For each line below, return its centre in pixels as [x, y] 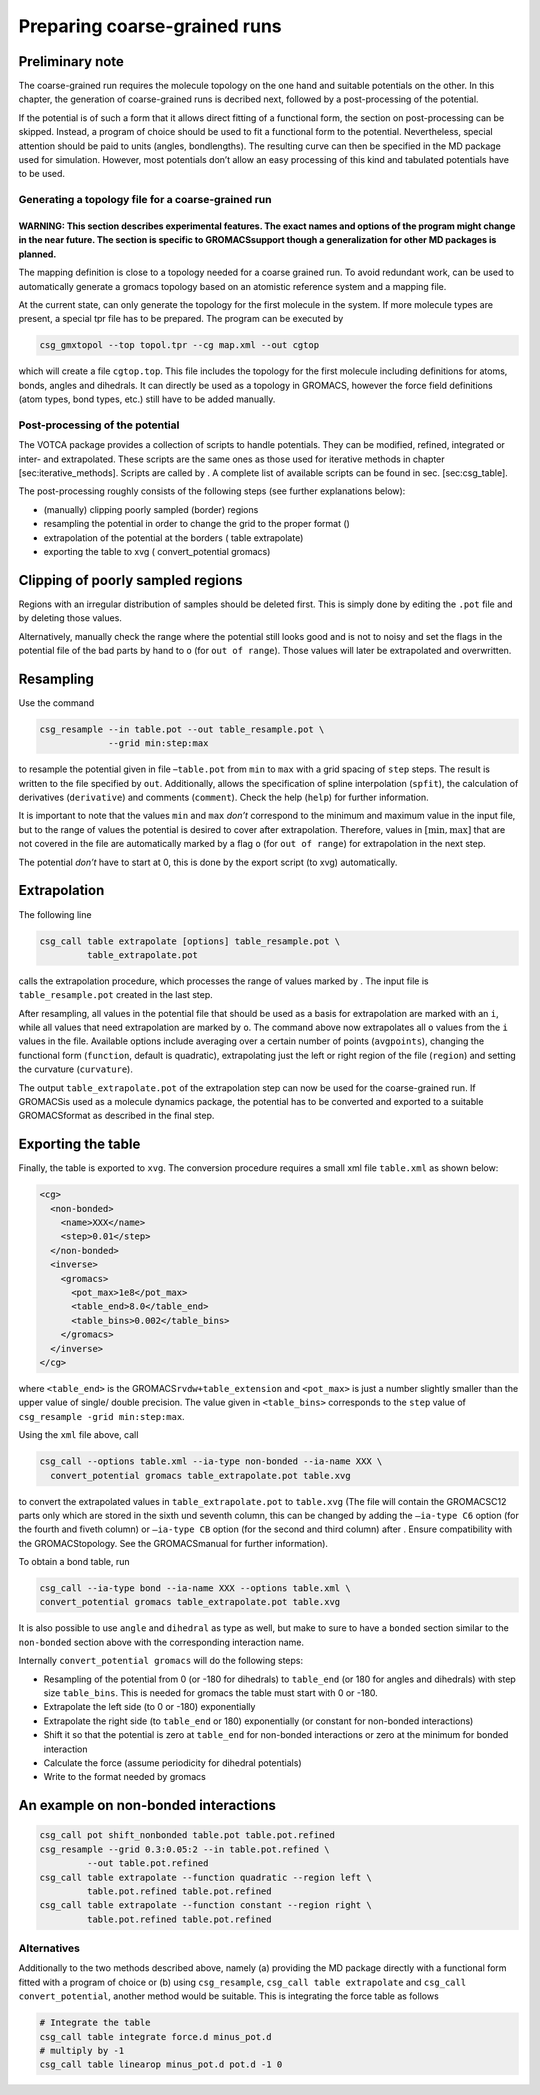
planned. [37, 254]
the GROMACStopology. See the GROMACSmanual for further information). [173, 1543]
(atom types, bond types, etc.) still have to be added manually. [147, 399]
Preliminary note [71, 61]
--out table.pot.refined [147, 1863]
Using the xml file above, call [78, 1435]
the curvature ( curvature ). [76, 1069]
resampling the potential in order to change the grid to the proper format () [196, 524]
